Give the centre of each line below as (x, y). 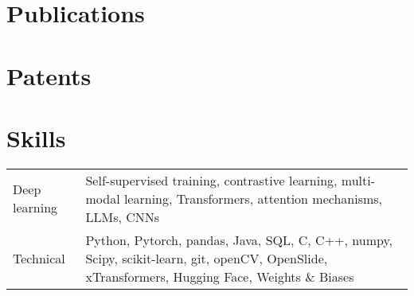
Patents (49, 75)
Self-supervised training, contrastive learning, (211, 180)
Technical (39, 258)
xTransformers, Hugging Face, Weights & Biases (220, 276)
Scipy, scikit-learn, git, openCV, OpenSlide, (207, 258)
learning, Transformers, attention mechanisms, (253, 198)
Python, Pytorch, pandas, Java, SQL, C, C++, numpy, (239, 240)
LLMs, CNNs (123, 216)
